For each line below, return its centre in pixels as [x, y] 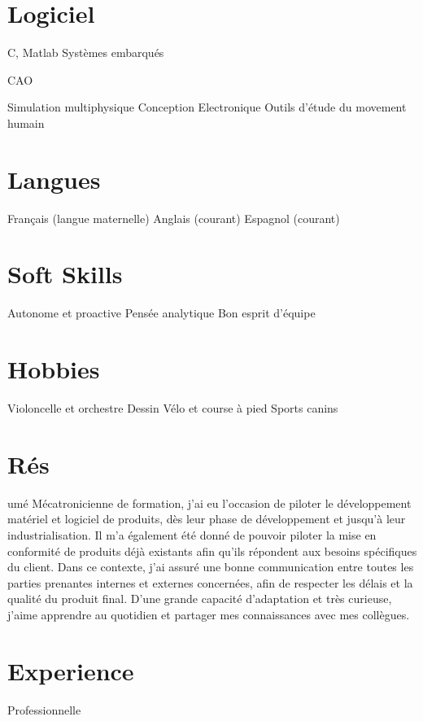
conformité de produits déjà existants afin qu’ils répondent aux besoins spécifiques [212, 551]
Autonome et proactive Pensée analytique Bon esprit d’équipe [161, 313]
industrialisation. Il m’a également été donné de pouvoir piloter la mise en [192, 534]
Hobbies [54, 369]
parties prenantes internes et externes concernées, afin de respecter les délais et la [210, 582]
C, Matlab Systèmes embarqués [86, 52]
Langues [54, 179]
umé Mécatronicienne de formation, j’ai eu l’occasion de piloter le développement [209, 503]
